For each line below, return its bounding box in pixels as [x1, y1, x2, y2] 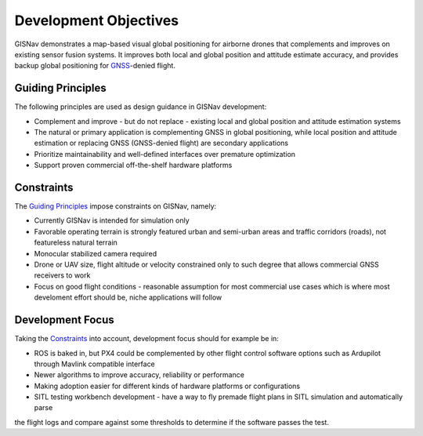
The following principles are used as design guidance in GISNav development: [14, 102, 267, 111]
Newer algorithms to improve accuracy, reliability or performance [34, 370, 244, 380]
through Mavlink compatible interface [34, 359, 156, 369]
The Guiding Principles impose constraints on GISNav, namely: [14, 202, 217, 211]
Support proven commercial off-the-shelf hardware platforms [34, 161, 233, 170]
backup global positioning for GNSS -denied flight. [14, 61, 176, 71]
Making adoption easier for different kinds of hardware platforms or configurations [34, 381, 301, 391]
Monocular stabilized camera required [34, 249, 157, 258]
